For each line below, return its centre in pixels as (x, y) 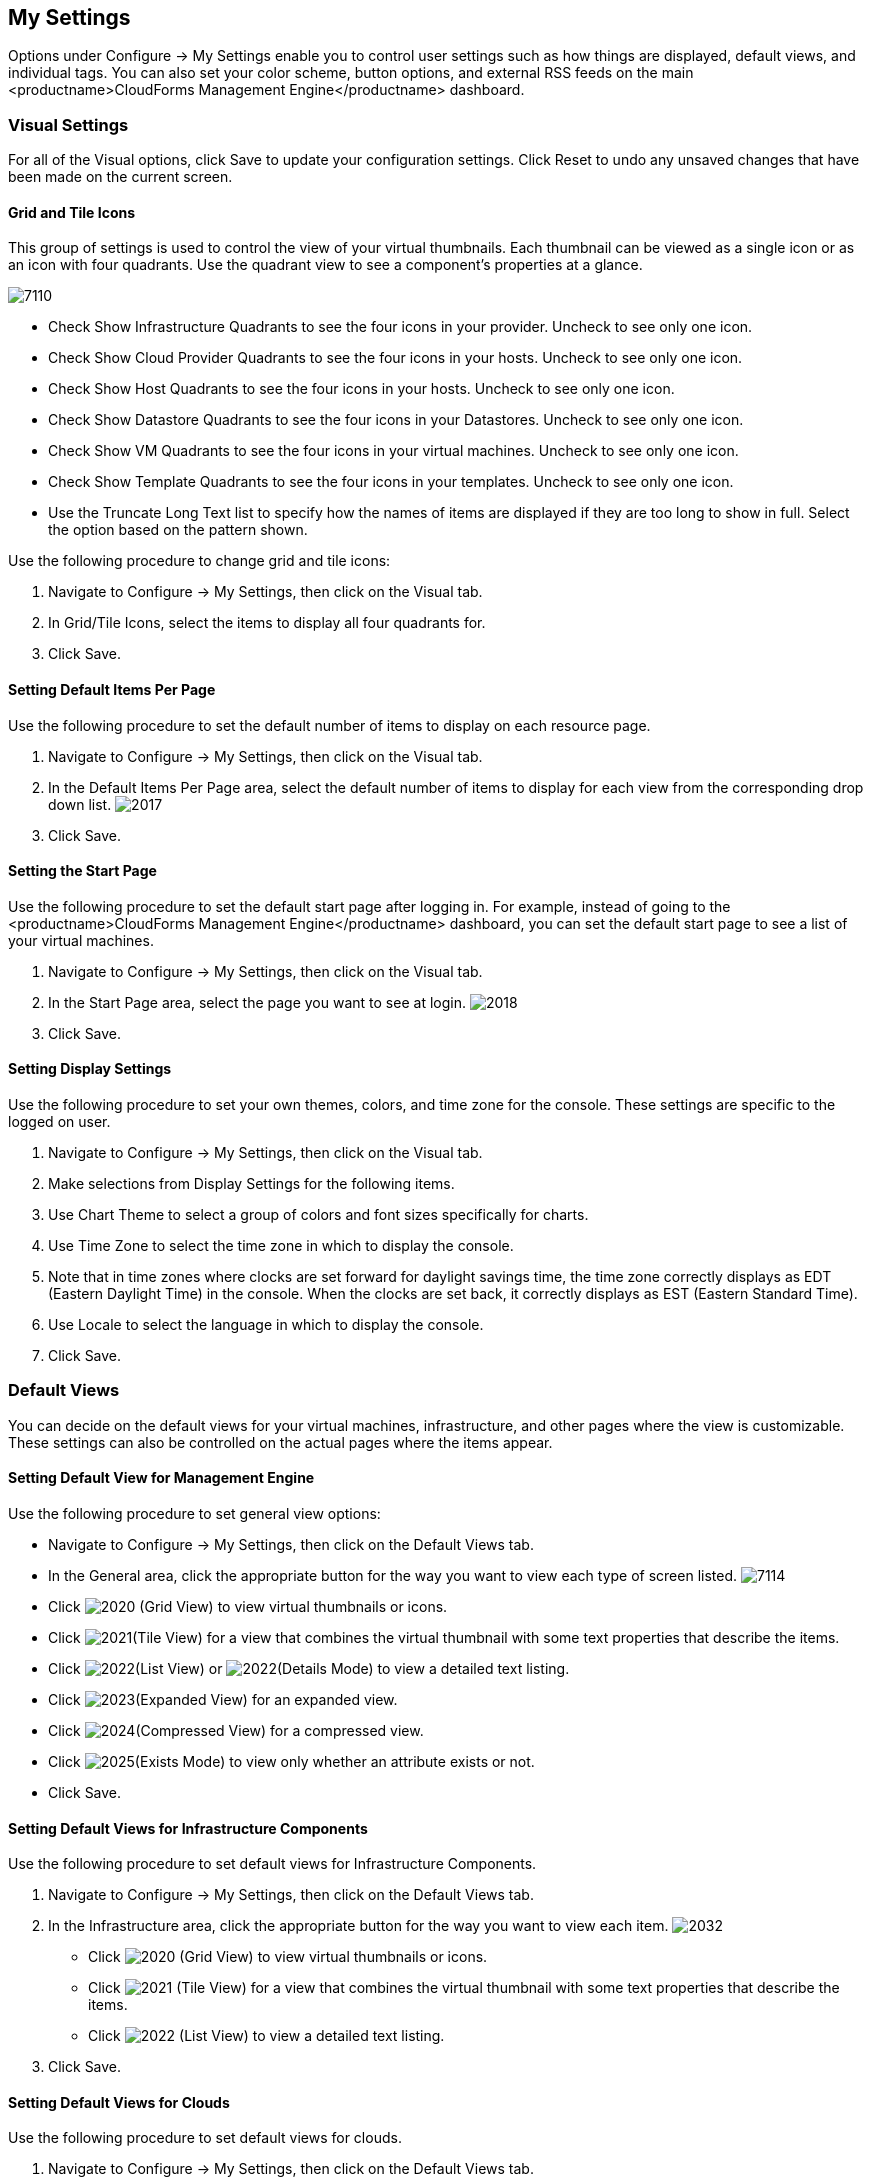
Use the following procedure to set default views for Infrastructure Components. (272, 1864)
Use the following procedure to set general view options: (194, 1514)
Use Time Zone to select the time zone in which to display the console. (281, 1246)
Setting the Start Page (82, 871)
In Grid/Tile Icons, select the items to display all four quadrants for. (267, 623)
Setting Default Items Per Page (112, 689)
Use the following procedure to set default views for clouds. (205, 2138)
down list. (80, 804)
